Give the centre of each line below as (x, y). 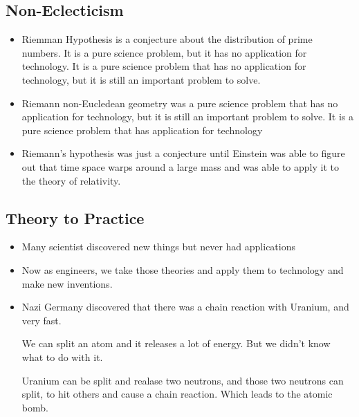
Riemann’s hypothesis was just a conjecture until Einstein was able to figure (183, 153)
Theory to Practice (75, 217)
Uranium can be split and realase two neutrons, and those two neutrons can (183, 380)
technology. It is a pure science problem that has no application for (164, 66)
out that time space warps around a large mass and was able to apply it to (180, 166)
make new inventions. (67, 283)
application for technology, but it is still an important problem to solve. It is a (187, 117)
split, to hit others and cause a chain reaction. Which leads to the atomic (177, 394)
